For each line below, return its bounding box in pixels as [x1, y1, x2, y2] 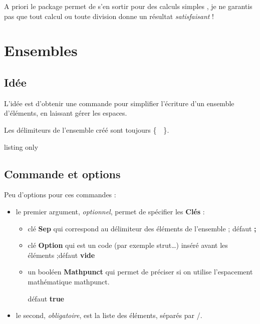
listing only [4, 141, 39, 152]
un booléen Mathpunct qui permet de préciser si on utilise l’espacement [28, 266, 253, 277]
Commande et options [4, 166, 121, 181]
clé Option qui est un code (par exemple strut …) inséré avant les [28, 240, 228, 250]
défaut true [28, 293, 64, 303]
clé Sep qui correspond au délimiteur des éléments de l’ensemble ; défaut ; [28, 223, 256, 233]
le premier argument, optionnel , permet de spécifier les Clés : [16, 206, 205, 216]
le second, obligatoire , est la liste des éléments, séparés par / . [16, 310, 202, 320]
